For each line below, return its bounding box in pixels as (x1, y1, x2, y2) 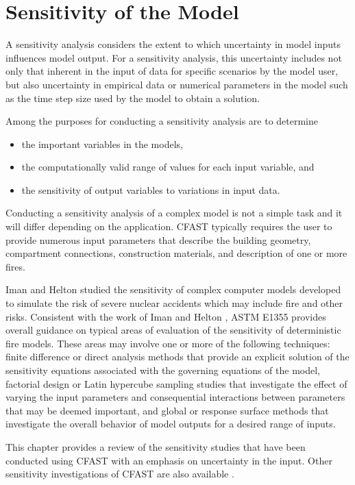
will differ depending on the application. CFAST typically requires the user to (5, 219, 332, 234)
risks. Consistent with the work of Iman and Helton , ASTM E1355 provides (5, 309, 326, 323)
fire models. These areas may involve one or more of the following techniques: (5, 336, 330, 350)
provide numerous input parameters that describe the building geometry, (5, 232, 311, 247)
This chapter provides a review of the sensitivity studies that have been (5, 439, 306, 453)
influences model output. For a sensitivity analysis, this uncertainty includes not (5, 50, 342, 64)
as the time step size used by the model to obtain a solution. (5, 90, 260, 105)
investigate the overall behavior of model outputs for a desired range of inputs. (5, 416, 336, 431)
